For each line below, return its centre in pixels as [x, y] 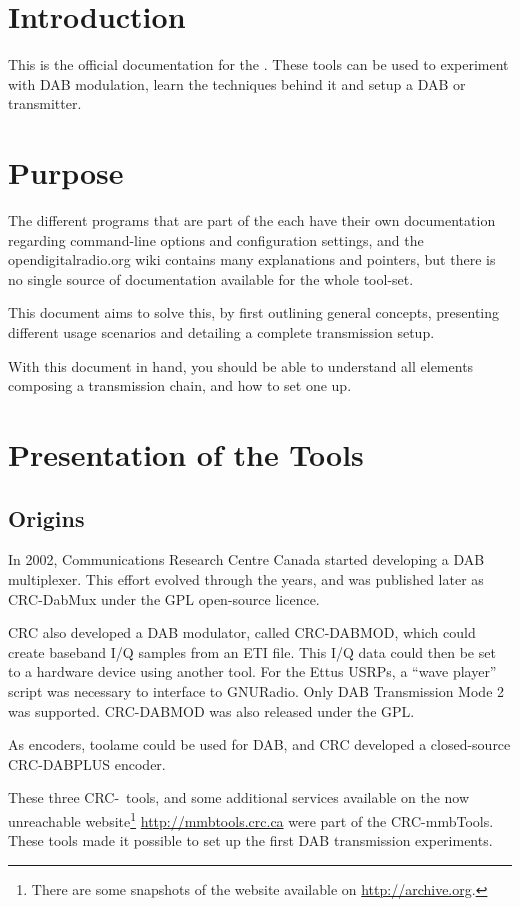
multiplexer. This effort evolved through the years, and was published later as [246, 578]
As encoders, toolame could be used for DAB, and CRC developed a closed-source [259, 744]
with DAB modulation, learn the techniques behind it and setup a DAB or [237, 83]
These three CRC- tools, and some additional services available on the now [239, 797]
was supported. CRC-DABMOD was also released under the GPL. [211, 710]
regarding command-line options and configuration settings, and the [216, 239]
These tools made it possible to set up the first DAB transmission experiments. [250, 840]
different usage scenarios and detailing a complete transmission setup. [221, 332]
